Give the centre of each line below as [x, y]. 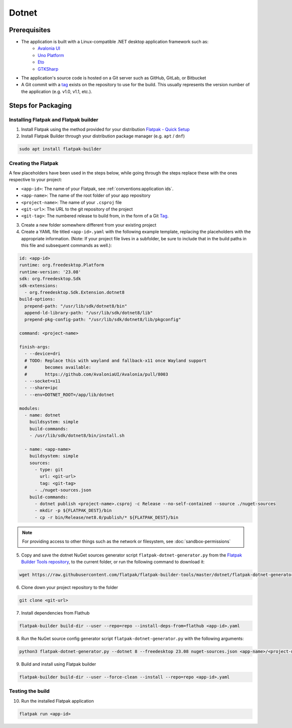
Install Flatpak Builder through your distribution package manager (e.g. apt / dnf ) [103, 136]
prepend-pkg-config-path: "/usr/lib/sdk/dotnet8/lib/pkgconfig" [103, 320]
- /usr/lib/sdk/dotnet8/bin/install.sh [77, 436]
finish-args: [35, 347]
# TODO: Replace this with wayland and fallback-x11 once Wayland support [116, 360]
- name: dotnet [43, 415]
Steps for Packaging [40, 105]
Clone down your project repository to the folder [70, 587]
